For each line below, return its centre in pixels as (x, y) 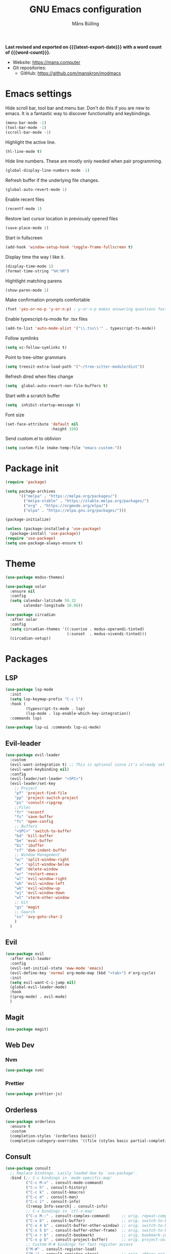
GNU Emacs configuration (85, 9)
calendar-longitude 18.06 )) (53, 606)
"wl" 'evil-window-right (41, 879)
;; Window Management (37, 855)
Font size (15, 415)
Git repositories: (30, 68)
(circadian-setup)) (31, 639)
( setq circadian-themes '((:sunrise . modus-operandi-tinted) (77, 629)
